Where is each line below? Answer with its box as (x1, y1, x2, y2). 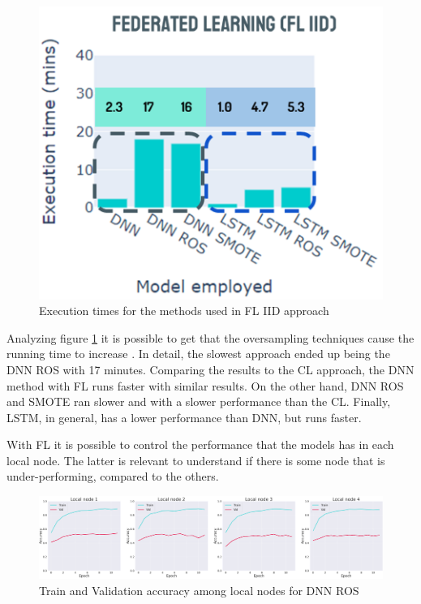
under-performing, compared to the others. (6, 468, 219, 485)
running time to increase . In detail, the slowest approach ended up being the (6, 345, 390, 362)
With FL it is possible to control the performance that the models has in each (6, 436, 394, 453)
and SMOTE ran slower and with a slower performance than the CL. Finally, (6, 393, 391, 410)
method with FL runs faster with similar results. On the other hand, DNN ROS (6, 377, 404, 394)
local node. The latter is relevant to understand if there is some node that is (6, 451, 385, 468)
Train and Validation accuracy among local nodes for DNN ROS (39, 581, 359, 598)
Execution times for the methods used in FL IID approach (39, 302, 329, 319)
